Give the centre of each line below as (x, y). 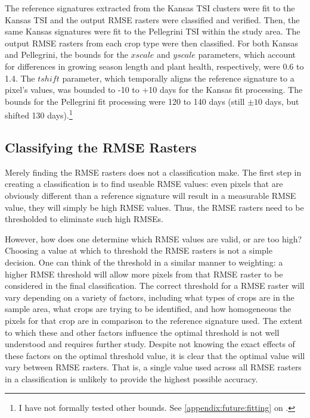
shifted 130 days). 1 (39, 114)
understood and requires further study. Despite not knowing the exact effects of (150, 344)
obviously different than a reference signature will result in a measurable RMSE (151, 195)
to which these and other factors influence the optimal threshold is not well (142, 332)
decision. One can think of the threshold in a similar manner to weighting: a (144, 262)
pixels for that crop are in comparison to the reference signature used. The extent (154, 320)
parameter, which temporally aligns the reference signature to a (178, 78)
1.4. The (20, 78)
